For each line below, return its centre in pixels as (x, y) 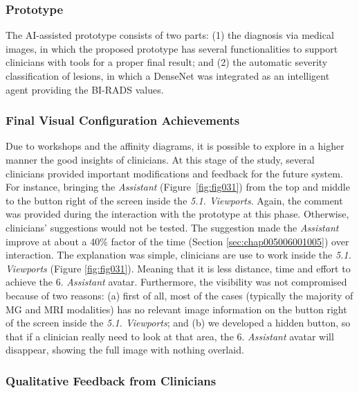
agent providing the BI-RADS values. (85, 89)
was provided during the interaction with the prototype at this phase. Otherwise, (177, 214)
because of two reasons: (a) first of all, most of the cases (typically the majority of (179, 295)
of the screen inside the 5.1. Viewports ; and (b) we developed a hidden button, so (178, 323)
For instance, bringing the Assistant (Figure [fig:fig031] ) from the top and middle (178, 187)
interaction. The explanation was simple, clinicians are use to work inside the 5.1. (178, 255)
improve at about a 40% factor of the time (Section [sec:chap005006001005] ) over (177, 241)
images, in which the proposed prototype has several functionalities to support (172, 48)
